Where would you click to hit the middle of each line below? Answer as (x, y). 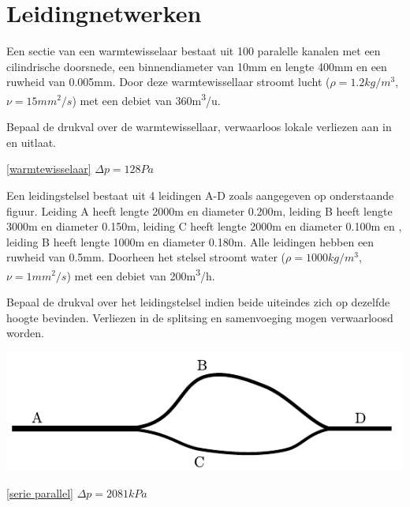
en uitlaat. (32, 142)
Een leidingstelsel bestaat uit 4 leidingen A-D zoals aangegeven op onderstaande (200, 195)
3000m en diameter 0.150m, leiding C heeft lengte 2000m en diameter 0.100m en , (204, 226)
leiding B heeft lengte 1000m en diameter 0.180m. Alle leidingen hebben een (190, 241)
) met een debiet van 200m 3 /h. (141, 274)
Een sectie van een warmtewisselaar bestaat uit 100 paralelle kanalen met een (194, 51)
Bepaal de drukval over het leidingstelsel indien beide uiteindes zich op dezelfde (198, 302)
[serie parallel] (40, 493)
